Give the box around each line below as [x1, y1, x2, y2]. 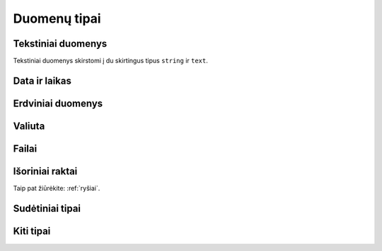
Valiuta [13, 120, 45, 132]
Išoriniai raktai [13, 165, 78, 177]
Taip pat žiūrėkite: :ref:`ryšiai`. [13, 184, 100, 193]
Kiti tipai [13, 225, 51, 237]
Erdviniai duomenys [13, 97, 103, 109]
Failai [13, 143, 37, 155]
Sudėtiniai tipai [13, 202, 81, 214]
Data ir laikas [13, 74, 72, 87]
